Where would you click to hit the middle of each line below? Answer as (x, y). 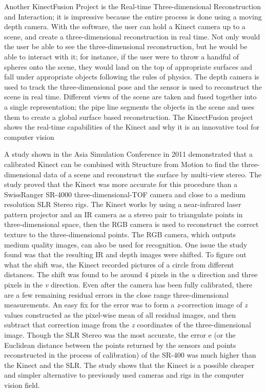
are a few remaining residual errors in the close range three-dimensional (117, 294)
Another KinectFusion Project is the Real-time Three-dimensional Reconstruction (132, 6)
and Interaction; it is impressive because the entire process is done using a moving (133, 16)
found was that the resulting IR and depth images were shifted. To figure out (125, 254)
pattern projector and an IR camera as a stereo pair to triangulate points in (124, 214)
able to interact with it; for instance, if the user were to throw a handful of (122, 56)
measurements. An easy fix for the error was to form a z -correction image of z (126, 305)
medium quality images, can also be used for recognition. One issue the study (126, 244)
